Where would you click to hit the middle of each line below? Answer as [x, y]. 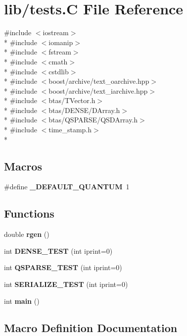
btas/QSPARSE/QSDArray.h [93, 120]
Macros [23, 166]
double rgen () [27, 234]
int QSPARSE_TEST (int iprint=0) [63, 267]
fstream [60, 52]
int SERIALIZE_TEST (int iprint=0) [66, 284]
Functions [29, 213]
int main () [22, 301]
